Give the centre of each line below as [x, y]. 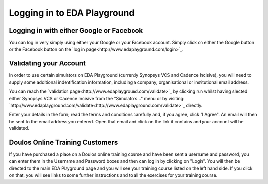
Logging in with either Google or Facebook [76, 31]
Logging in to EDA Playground [72, 13]
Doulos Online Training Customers [64, 142]
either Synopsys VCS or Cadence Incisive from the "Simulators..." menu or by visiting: [97, 98]
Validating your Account [48, 64]
